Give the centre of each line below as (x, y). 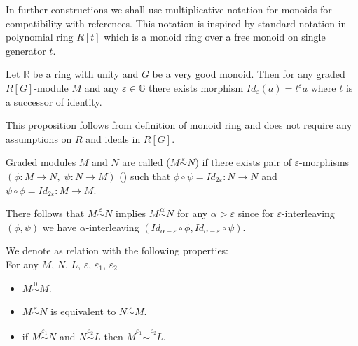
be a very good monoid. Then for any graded (249, 74)
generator (26, 50)
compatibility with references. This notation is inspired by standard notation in (176, 23)
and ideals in (113, 138)
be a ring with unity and (85, 74)
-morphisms (324, 162)
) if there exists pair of (243, 162)
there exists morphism (196, 87)
